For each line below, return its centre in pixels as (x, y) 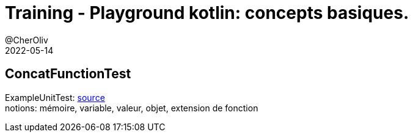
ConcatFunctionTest (68, 74)
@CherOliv (27, 40)
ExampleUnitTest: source (55, 97)
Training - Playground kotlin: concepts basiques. (207, 13)
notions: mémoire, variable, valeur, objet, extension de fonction (132, 108)
